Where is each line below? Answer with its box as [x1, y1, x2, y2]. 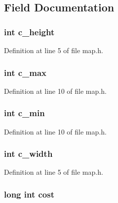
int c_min [4, 107, 45, 119]
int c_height [4, 25, 55, 38]
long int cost [4, 188, 54, 200]
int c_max [4, 66, 47, 78]
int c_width [4, 147, 53, 160]
